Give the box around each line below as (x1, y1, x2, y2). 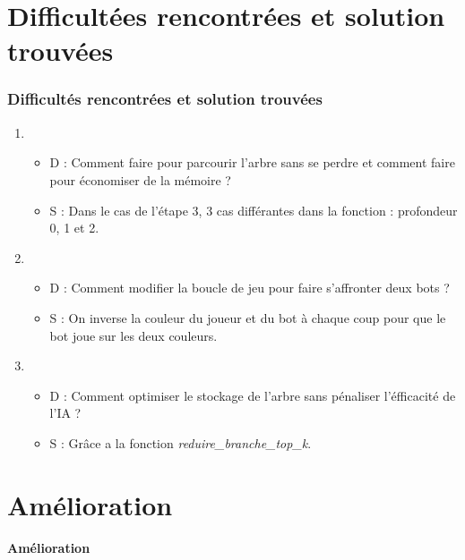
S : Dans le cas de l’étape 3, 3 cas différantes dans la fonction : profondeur (49, 200, 458, 219)
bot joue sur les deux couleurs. (49, 326, 218, 344)
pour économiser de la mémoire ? (49, 170, 231, 189)
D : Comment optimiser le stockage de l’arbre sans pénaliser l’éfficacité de (49, 386, 456, 404)
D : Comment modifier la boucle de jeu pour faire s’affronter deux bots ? (49, 278, 450, 297)
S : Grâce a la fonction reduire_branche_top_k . (49, 433, 312, 452)
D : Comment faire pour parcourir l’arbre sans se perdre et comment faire (49, 153, 455, 172)
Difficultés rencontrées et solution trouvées (7, 88, 323, 110)
